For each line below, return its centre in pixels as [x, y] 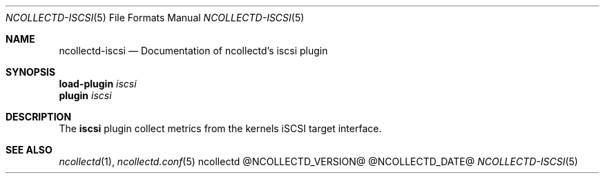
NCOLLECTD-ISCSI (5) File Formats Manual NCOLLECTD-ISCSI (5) [155, 18]
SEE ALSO [29, 150]
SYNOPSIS [31, 72]
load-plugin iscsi [98, 84]
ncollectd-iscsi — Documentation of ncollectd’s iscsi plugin [193, 51]
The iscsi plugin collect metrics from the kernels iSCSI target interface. [220, 128]
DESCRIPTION [39, 117]
